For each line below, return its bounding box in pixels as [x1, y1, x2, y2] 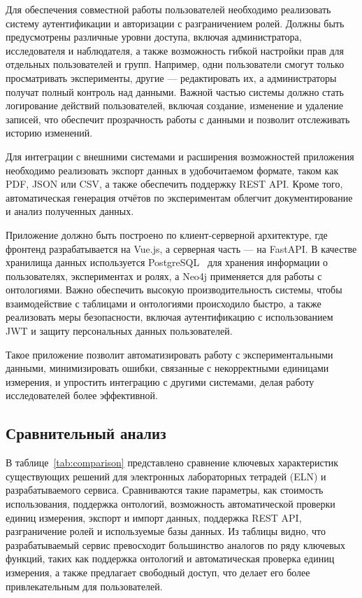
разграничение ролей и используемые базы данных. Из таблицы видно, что [6, 524, 326, 538]
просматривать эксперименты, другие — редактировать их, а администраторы [6, 70, 337, 85]
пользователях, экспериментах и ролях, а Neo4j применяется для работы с [6, 268, 322, 283]
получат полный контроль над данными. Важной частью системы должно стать [6, 84, 344, 99]
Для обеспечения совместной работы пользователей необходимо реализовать [6, 2, 331, 16]
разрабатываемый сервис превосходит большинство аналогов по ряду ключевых [6, 537, 346, 552]
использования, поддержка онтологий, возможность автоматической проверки [6, 496, 335, 511]
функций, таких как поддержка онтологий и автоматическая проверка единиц [6, 551, 335, 566]
